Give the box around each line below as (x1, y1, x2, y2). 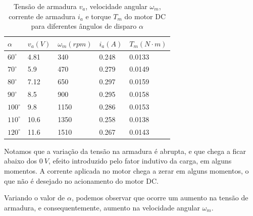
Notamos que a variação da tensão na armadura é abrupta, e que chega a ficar (4, 145, 246, 156)
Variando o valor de (4, 192, 65, 203)
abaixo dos (4, 155, 37, 166)
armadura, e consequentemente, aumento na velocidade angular (4, 202, 200, 212)
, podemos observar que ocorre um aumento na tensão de (71, 192, 248, 203)
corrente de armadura (9, 11, 76, 21)
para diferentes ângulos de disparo (31, 21, 137, 31)
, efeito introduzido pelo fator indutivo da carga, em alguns (48, 155, 232, 166)
